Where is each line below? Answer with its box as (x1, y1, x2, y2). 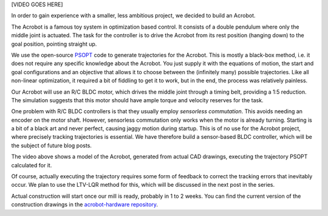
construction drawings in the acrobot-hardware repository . (11, 201, 158, 208)
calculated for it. (11, 161, 52, 169)
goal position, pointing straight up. (11, 40, 97, 47)
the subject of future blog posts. (11, 142, 92, 149)
